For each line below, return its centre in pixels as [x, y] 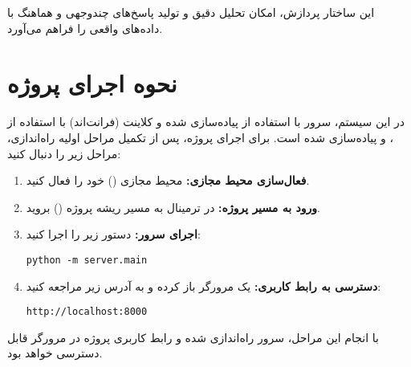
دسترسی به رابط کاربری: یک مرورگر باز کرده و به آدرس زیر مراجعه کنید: [203, 285]
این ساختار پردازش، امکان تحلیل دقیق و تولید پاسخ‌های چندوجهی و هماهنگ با [191, 12]
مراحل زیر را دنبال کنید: [64, 153]
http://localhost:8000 [87, 312]
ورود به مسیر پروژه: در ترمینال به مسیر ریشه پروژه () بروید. [173, 207]
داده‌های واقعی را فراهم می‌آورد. [85, 28]
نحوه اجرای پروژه [92, 83]
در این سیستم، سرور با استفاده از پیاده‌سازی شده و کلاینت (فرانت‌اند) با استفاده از [206, 122]
